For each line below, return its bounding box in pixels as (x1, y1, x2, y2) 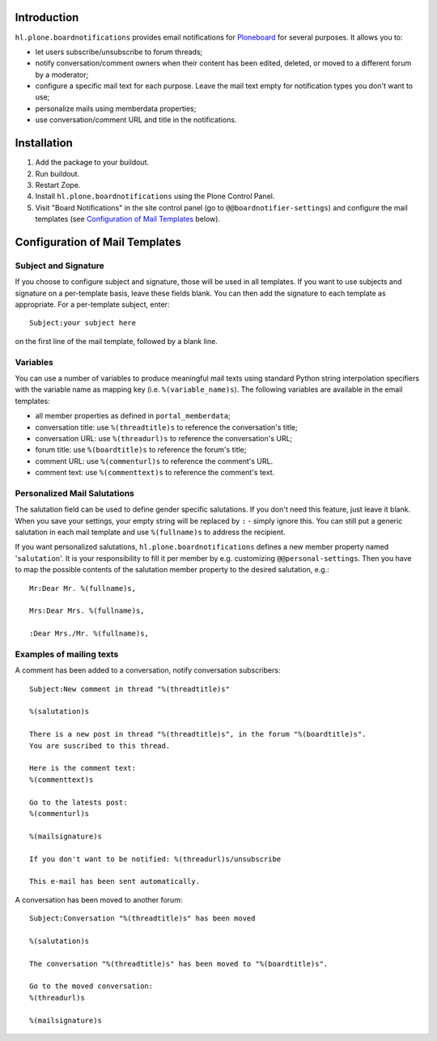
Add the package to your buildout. (35, 158, 150, 168)
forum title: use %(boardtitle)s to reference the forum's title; (35, 445, 247, 455)
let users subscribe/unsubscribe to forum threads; (35, 47, 203, 57)
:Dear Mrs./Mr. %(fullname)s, (29, 629, 150, 639)
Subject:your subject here (29, 318, 137, 328)
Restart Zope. (35, 180, 81, 189)
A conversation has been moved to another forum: (15, 894, 183, 904)
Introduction (15, 11, 79, 24)
